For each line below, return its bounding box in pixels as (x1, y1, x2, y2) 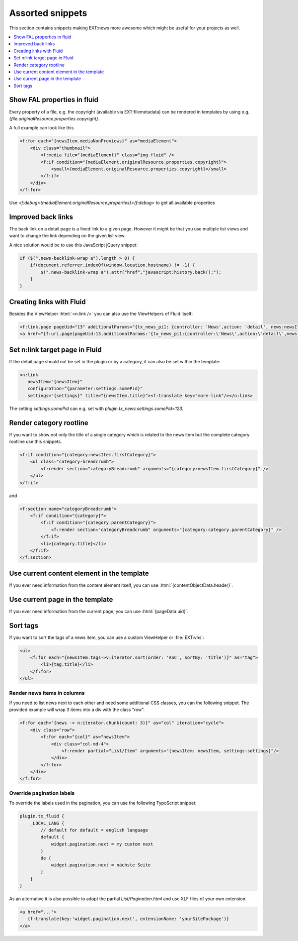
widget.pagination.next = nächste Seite (51, 862, 151, 868)
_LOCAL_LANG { (30, 820, 65, 826)
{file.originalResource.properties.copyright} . (9, 115, 100, 121)
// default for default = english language (40, 827, 149, 833)
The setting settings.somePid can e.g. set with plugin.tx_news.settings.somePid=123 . (9, 406, 184, 412)
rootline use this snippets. (9, 438, 62, 445)
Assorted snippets (9, 7, 87, 18)
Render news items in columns (9, 689, 85, 696)
